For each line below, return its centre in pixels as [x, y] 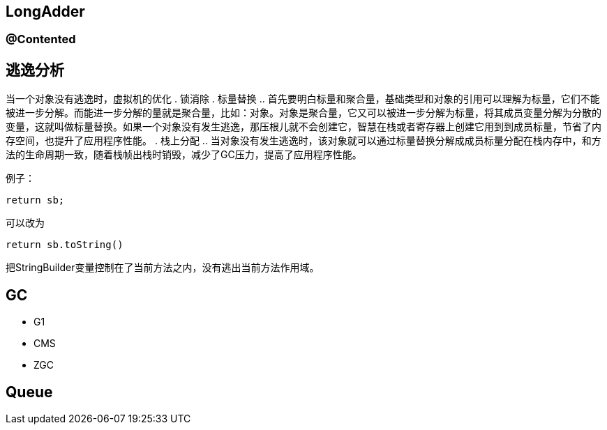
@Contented [41, 39]
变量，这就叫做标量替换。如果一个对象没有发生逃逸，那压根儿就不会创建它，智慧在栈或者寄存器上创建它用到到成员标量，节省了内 [303, 127]
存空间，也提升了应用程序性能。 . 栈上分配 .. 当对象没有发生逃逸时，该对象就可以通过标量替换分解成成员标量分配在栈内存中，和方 [303, 141]
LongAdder [45, 11]
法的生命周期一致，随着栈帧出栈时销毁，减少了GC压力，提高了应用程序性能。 [184, 155]
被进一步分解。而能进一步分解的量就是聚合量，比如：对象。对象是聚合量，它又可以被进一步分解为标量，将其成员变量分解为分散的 [303, 113]
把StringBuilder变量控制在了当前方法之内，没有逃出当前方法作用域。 [163, 268]
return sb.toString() [65, 245]
